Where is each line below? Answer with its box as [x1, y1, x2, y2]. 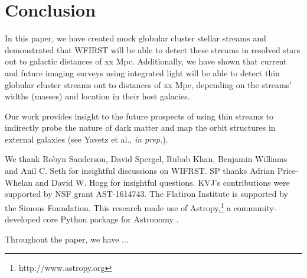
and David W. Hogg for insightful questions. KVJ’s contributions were [35, 176, 290, 188]
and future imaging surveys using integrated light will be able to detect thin [5, 66, 280, 79]
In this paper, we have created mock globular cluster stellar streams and [5, 32, 266, 44]
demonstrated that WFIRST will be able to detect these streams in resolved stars [5, 43, 301, 56]
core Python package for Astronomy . [43, 213, 179, 225]
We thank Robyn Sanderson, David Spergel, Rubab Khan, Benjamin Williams [5, 153, 288, 165]
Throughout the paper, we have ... [5, 232, 129, 245]
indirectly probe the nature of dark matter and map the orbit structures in [5, 121, 276, 134]
